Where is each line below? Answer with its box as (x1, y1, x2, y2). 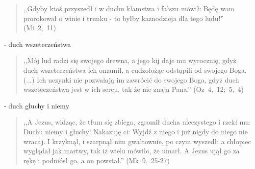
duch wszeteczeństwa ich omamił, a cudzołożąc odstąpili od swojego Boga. (23, 64, 247, 75)
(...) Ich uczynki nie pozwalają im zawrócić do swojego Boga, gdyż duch (23, 74, 239, 84)
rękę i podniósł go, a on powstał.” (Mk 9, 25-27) (23, 155, 170, 165)
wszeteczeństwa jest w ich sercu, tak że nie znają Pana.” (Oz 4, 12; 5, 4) (23, 84, 244, 94)
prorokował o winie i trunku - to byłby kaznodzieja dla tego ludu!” (23, 13, 224, 23)
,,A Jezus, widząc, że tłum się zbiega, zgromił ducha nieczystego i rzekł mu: (23, 117, 251, 127)
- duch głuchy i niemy (4, 100, 70, 110)
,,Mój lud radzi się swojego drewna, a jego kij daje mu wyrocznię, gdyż (23, 55, 236, 65)
